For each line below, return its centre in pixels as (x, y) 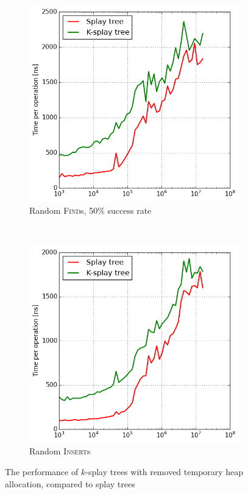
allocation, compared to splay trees (70, 483)
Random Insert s (60, 451)
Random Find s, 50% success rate (90, 210)
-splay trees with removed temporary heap (165, 471)
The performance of (42, 471)
